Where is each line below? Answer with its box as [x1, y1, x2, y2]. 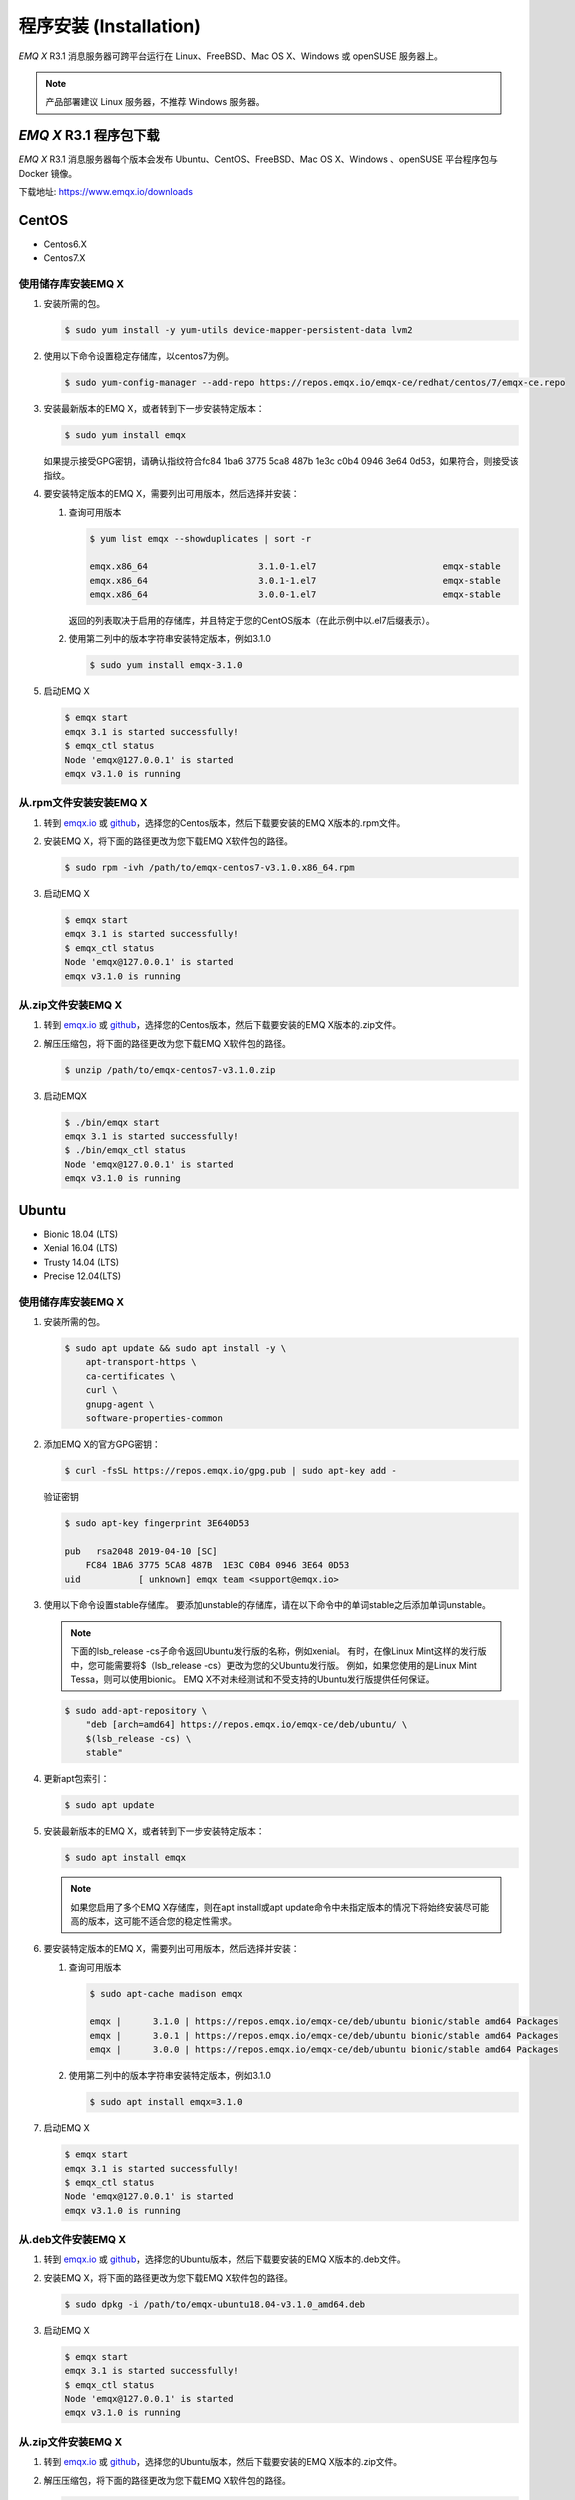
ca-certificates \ [85, 1370, 176, 1382]
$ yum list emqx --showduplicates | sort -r [89, 533, 312, 544]
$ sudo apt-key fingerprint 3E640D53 [64, 1517, 250, 1529]
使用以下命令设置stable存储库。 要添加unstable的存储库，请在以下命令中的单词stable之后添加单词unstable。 [43, 1599, 492, 1611]
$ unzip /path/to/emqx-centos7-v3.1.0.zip [64, 1064, 276, 1075]
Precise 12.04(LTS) [43, 1270, 122, 1282]
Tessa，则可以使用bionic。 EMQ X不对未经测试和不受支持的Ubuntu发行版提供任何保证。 [70, 1673, 435, 1685]
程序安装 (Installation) [18, 15, 202, 37]
